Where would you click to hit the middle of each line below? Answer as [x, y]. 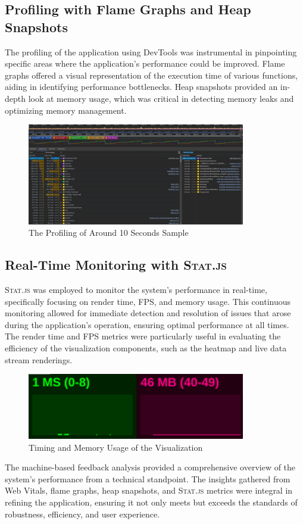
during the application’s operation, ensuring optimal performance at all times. [147, 324]
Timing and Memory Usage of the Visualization [116, 447]
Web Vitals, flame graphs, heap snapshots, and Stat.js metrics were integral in [149, 490]
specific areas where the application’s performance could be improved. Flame [145, 63]
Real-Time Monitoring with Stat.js [116, 265]
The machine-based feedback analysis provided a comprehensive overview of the [150, 467]
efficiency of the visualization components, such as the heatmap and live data [146, 348]
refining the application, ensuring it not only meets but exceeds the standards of [151, 502]
